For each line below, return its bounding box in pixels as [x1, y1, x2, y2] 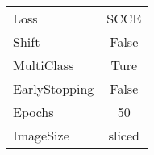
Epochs [13, 103, 54, 121]
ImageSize [13, 126, 69, 145]
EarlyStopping [13, 79, 94, 98]
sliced [108, 126, 139, 145]
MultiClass [13, 56, 74, 74]
